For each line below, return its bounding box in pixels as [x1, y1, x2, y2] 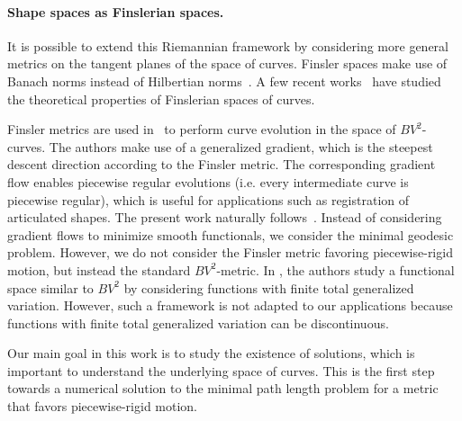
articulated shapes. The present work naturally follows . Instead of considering [7, 208, 442, 227]
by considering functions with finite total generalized [123, 278, 414, 297]
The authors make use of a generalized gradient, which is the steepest [49, 137, 433, 156]
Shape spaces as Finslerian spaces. [7, 2, 224, 21]
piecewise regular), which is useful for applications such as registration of [7, 190, 410, 209]
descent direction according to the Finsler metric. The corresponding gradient [7, 155, 436, 174]
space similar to [7, 278, 94, 297]
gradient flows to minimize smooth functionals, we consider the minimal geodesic [7, 225, 454, 244]
